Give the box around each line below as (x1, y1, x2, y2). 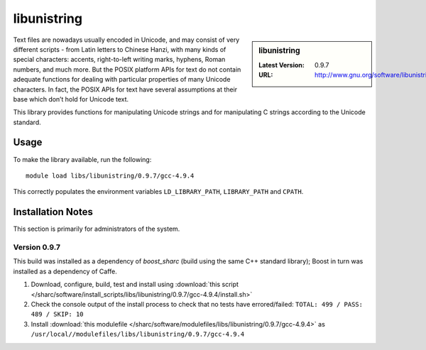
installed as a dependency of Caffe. (13, 267, 117, 275)
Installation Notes (13, 206, 94, 218)
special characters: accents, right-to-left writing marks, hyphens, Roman (13, 55, 226, 64)
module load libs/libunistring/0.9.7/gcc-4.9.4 (26, 171, 195, 180)
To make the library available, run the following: (13, 155, 152, 163)
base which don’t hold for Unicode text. (13, 94, 129, 103)
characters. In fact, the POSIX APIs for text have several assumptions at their (13, 85, 238, 94)
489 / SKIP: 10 (31, 310, 84, 319)
